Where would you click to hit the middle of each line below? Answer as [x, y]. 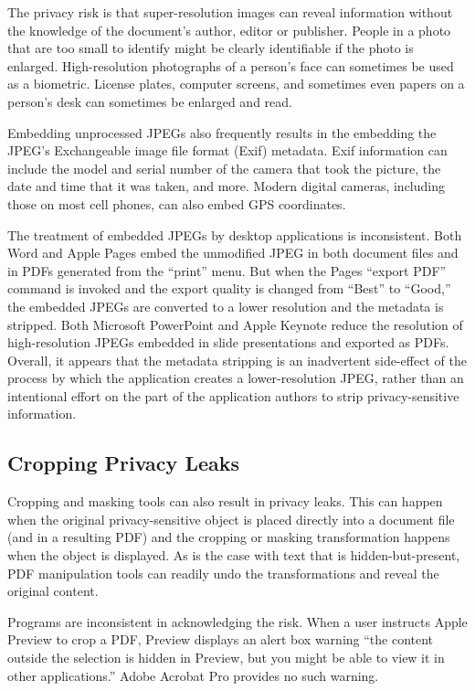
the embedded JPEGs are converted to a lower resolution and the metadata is [226, 306]
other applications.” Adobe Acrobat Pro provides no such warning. [193, 675]
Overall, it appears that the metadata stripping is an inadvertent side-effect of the [237, 360]
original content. [53, 591]
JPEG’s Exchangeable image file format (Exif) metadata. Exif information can [227, 150]
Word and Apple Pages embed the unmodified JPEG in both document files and [233, 253]
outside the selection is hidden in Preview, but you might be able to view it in [226, 658]
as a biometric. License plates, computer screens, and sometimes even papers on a [236, 84]
